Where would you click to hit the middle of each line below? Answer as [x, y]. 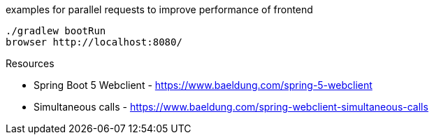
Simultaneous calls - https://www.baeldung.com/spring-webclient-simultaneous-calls [231, 107]
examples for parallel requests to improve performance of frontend [159, 9]
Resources [30, 63]
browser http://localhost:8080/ [94, 42]
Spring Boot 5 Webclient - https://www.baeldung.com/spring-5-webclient [203, 85]
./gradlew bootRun [56, 31]
